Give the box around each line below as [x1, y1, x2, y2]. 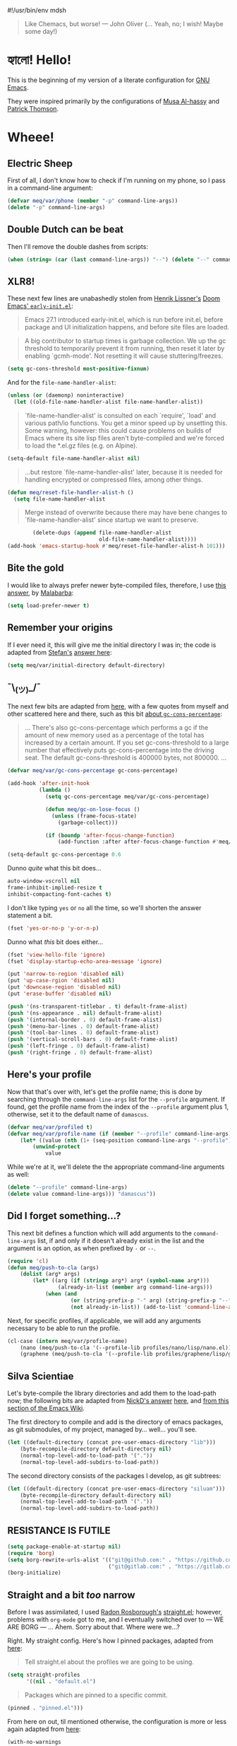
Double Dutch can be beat [7, 223, 124, 235]
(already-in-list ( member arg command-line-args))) [57, 1284, 213, 1291]
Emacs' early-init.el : [7, 302, 74, 310]
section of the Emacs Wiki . [7, 1404, 85, 1413]
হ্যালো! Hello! [7, 52, 72, 68]
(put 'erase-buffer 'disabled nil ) [7, 990, 112, 998]
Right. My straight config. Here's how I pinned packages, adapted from [7, 1636, 214, 1645]
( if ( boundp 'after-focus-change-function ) [44, 832, 175, 839]
